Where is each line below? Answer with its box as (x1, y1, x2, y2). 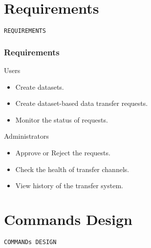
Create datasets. (15, 81, 64, 92)
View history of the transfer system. (15, 180, 123, 191)
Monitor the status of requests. (15, 114, 108, 124)
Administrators (4, 131, 49, 141)
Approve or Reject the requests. (15, 147, 110, 157)
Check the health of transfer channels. (15, 164, 129, 174)
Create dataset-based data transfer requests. (15, 98, 148, 108)
